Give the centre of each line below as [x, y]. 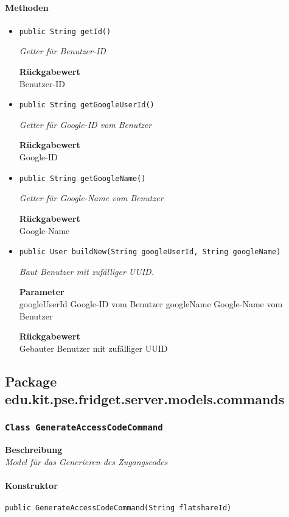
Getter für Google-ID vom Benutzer [85, 124]
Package [31, 381]
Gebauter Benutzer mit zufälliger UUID [93, 348]
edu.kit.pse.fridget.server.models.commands [145, 399]
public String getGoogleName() [82, 178]
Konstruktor [31, 486]
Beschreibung [34, 450]
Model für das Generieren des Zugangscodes [86, 461]
